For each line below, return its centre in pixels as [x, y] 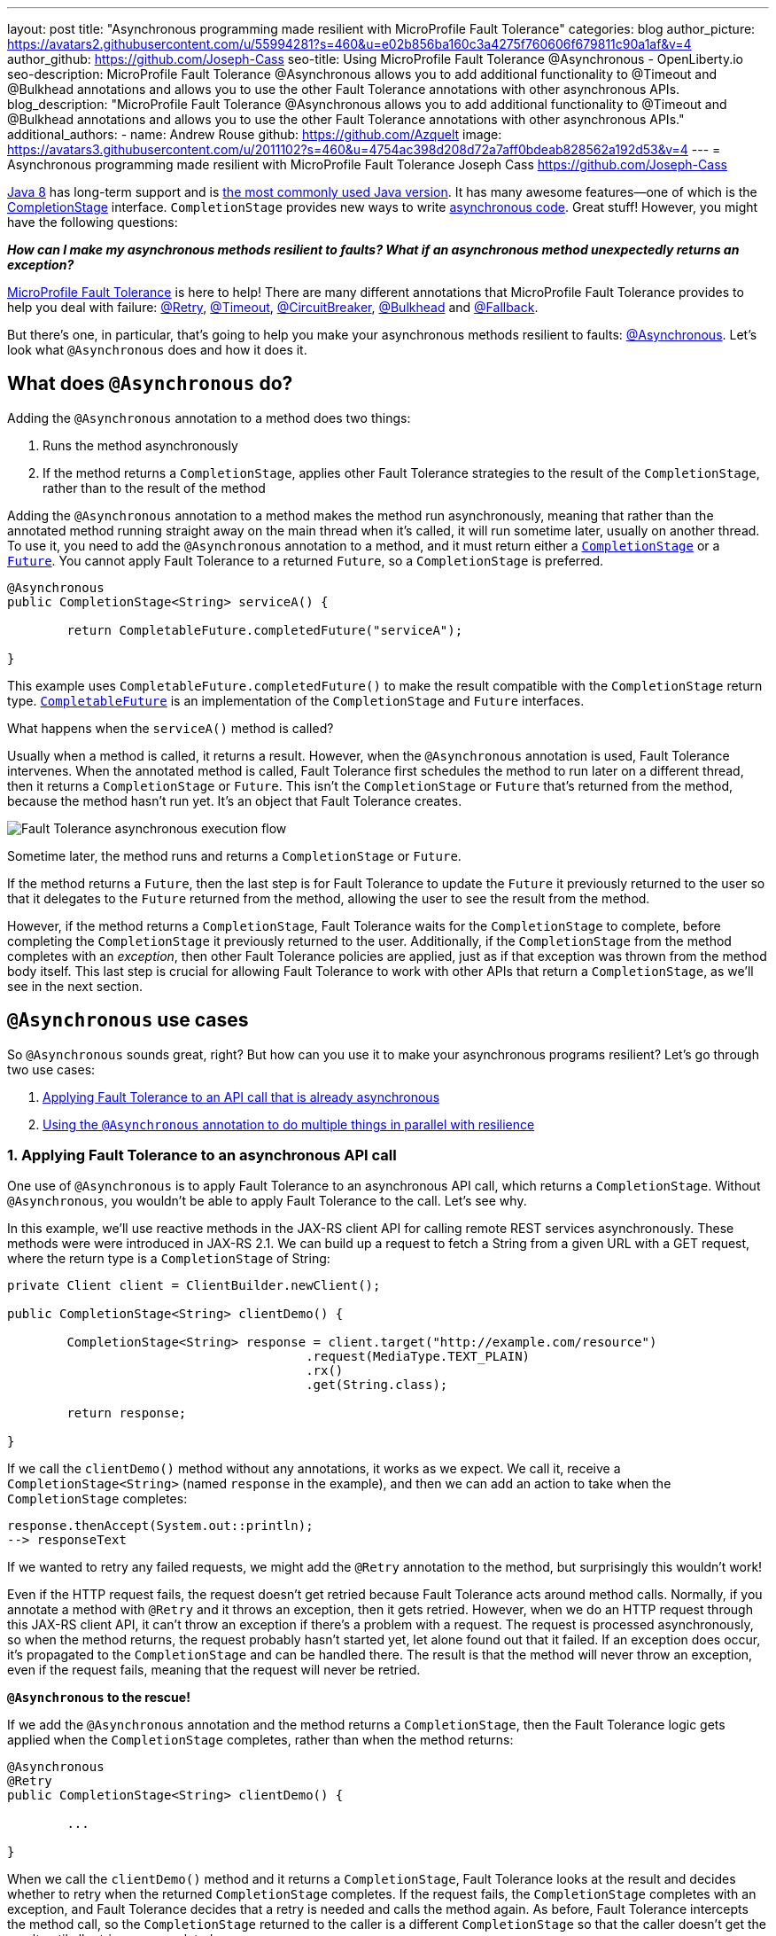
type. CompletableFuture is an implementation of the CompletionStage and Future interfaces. [296, 700]
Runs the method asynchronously [140, 445]
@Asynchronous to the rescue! [99, 1698]
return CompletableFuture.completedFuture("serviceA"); [265, 630]
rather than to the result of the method [154, 488]
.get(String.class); [377, 1385]
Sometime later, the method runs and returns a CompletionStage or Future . [234, 855]
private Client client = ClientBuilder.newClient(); [194, 1286]
